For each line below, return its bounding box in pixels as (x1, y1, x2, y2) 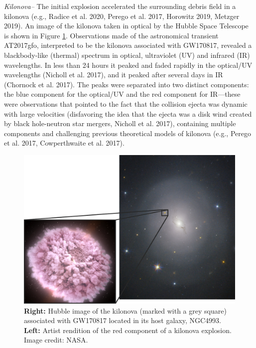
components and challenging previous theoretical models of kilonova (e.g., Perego (4, 128, 251, 138)
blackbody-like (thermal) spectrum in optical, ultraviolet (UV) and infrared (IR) (4, 49, 250, 60)
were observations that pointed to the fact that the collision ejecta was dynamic (4, 98, 248, 109)
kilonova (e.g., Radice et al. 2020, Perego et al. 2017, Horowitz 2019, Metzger (4, 10, 240, 21)
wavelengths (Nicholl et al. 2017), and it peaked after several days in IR (4, 69, 223, 80)
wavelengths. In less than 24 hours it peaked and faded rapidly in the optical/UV (4, 59, 253, 70)
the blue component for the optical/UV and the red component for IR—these (4, 89, 241, 99)
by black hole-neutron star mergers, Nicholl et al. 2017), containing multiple (4, 118, 236, 129)
